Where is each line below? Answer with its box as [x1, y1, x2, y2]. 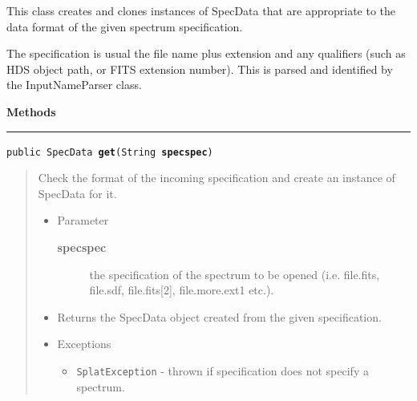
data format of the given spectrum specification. [6, 18, 243, 34]
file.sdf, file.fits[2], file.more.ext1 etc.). [89, 282, 274, 298]
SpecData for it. [38, 184, 117, 201]
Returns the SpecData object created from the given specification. [57, 308, 382, 325]
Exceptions [57, 335, 111, 352]
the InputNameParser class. [6, 76, 142, 93]
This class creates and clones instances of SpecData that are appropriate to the [6, 2, 396, 18]
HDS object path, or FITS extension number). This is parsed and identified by [6, 60, 393, 77]
